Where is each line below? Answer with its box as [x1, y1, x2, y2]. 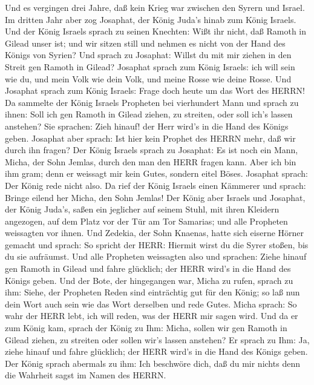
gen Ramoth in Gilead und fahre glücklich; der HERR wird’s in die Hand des [5, 262, 291, 275]
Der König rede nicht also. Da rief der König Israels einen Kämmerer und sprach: [5, 179, 306, 191]
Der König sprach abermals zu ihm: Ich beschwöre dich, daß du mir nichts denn [5, 357, 300, 369]
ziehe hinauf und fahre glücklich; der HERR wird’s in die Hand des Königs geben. [5, 345, 308, 358]
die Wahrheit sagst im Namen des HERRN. [5, 369, 166, 381]
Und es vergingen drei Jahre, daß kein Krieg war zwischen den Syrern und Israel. [5, 1, 305, 13]
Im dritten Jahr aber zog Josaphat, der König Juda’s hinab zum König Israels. [5, 13, 296, 25]
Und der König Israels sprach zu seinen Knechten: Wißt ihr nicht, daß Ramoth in [5, 25, 307, 38]
